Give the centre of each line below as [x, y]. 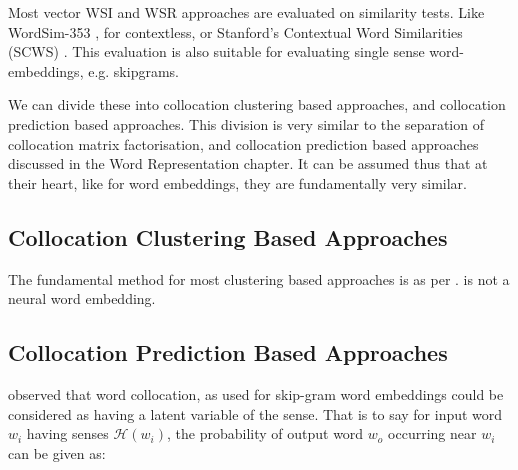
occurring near [432, 433]
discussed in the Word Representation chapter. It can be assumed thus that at [248, 163]
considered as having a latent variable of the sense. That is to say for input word [255, 413]
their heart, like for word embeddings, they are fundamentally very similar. [237, 182]
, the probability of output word [265, 433]
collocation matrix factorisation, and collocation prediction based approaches [243, 143]
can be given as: [57, 452]
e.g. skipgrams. [133, 70]
